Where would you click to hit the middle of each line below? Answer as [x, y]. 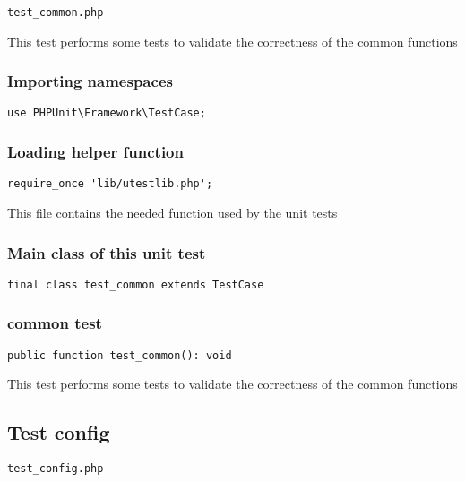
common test [55, 323]
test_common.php [56, 13]
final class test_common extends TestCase [136, 284]
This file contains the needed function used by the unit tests [172, 212]
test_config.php [56, 469]
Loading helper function [95, 152]
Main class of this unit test [107, 252]
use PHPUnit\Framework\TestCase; [107, 113]
